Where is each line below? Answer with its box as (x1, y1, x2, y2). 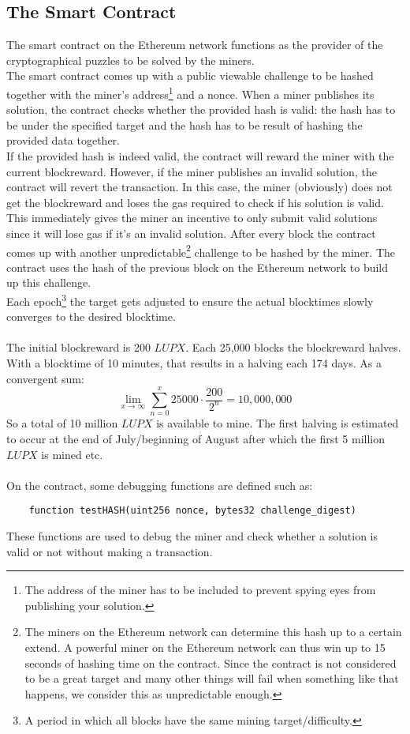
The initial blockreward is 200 (6, 339, 151, 356)
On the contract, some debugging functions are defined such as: (6, 476, 313, 493)
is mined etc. (41, 446, 103, 462)
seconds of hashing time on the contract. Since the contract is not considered (24, 654, 397, 671)
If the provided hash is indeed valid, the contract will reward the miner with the (6, 148, 394, 164)
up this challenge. (6, 274, 91, 291)
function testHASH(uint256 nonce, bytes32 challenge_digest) (28, 505, 356, 517)
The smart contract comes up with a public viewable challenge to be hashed (6, 67, 374, 84)
